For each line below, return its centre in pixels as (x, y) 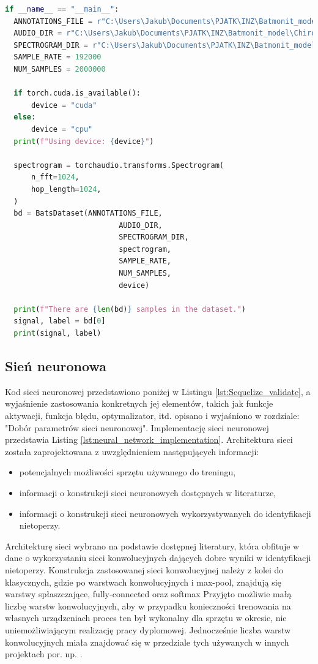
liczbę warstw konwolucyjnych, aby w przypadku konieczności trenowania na (148, 606)
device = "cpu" (62, 129)
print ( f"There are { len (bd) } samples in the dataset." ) (130, 309)
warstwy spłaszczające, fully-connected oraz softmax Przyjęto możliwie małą (148, 594)
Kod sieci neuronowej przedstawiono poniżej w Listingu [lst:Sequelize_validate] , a (158, 391)
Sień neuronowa (56, 366)
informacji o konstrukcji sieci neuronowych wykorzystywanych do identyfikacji (165, 513)
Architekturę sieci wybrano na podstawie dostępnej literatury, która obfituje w (152, 545)
